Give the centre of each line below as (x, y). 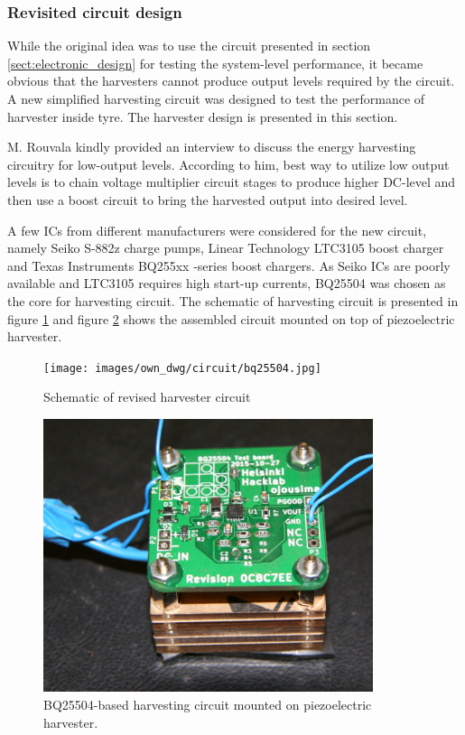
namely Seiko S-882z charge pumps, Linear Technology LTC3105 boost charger (226, 248)
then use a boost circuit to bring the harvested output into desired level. (208, 199)
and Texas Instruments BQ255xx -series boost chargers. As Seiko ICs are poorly (229, 265)
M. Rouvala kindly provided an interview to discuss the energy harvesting (212, 147)
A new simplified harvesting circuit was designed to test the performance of (216, 98)
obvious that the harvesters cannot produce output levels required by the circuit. (231, 81)
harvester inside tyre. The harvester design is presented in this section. (203, 116)
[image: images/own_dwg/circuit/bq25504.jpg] (182, 368)
